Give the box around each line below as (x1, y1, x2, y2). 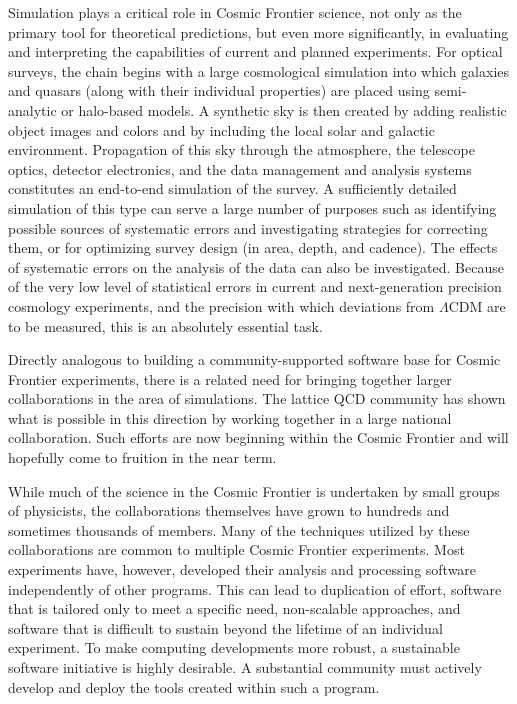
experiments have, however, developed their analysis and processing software (8, 559, 477, 580)
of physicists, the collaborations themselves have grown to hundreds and (8, 500, 450, 521)
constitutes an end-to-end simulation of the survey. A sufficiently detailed (8, 178, 457, 199)
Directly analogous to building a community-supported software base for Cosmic (8, 349, 501, 370)
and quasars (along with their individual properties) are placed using (8, 80, 430, 101)
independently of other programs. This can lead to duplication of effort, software (8, 578, 502, 599)
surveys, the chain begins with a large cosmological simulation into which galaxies (8, 60, 510, 81)
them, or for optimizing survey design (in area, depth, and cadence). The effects (8, 237, 498, 258)
